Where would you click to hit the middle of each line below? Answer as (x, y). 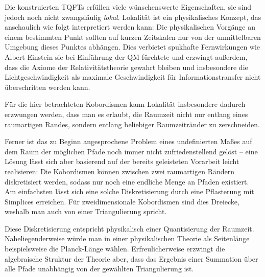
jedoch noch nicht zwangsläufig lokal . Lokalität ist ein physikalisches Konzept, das (133, 17)
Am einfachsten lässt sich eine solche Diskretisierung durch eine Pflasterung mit (129, 191)
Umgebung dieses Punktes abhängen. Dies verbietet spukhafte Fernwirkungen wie (132, 47)
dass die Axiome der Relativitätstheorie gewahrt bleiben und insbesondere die (126, 67)
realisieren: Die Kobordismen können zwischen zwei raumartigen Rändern (120, 171)
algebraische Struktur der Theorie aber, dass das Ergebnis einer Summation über (131, 258)
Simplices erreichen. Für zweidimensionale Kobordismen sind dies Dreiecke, (122, 201)
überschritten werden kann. (47, 87)
